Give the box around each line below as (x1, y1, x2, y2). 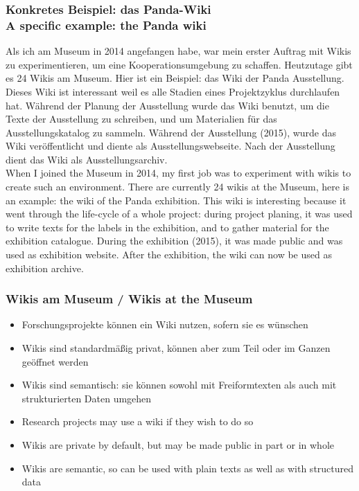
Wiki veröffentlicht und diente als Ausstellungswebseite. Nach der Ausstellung (6, 139, 335, 153)
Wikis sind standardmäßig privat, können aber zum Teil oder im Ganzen (21, 341, 331, 355)
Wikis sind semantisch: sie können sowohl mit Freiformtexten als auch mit (21, 377, 337, 392)
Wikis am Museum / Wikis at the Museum (6, 290, 253, 307)
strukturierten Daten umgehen (21, 391, 152, 405)
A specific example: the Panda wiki (6, 16, 207, 33)
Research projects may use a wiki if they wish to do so (21, 414, 254, 429)
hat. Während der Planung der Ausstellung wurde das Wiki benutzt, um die (6, 98, 329, 112)
